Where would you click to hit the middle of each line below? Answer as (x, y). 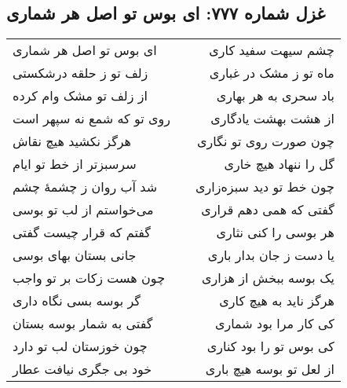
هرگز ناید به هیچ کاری (277, 301)
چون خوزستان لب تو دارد (80, 346)
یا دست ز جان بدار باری (271, 255)
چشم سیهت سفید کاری (272, 50)
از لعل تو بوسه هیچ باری (270, 369)
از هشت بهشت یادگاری (272, 119)
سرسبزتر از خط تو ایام (75, 164)
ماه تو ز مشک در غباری (272, 73)
